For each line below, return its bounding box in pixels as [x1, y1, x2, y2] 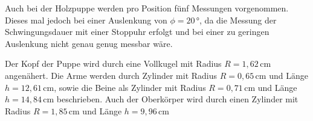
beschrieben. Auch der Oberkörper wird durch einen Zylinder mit [56, 93, 298, 105]
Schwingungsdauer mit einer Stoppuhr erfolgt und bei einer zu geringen [5, 25, 269, 38]
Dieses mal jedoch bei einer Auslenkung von [5, 13, 167, 26]
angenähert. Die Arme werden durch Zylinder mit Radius [5, 69, 218, 81]
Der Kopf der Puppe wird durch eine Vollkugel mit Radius [5, 57, 222, 70]
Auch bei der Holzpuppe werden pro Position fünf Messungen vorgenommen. [5, 2, 289, 14]
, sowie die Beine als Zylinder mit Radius [54, 81, 206, 93]
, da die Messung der [199, 13, 277, 26]
